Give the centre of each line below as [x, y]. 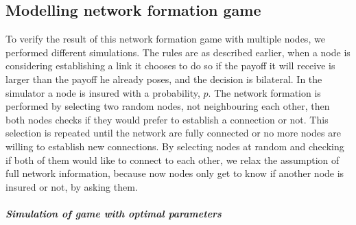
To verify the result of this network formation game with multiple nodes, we [165, 39]
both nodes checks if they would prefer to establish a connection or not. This [167, 119]
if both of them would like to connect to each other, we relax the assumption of [173, 159]
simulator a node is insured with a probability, [103, 92]
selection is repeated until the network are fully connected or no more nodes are [173, 133]
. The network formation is [264, 92]
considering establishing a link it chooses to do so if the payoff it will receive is [170, 66]
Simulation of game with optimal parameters [114, 213]
